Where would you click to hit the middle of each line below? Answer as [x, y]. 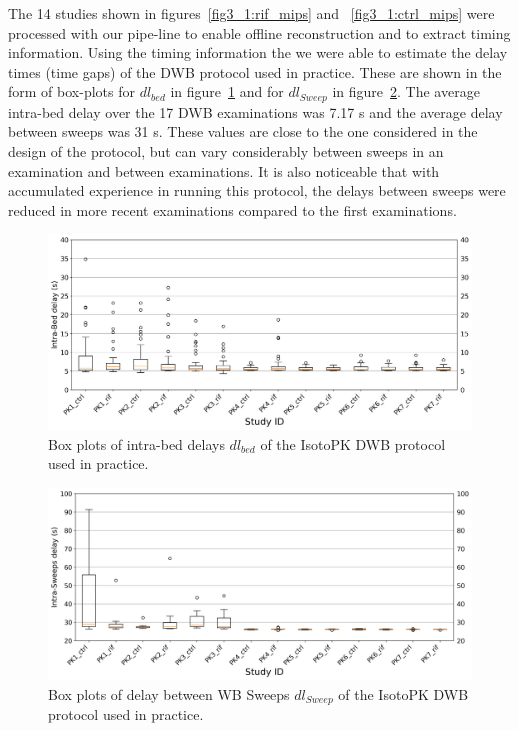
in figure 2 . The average [406, 91]
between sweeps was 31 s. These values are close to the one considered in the [243, 131]
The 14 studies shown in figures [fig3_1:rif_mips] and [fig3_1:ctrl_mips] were [251, 13]
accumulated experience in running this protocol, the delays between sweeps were [257, 190]
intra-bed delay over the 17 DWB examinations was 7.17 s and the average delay [255, 111]
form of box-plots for [71, 91]
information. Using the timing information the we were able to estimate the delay [258, 52]
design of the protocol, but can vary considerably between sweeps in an [226, 151]
